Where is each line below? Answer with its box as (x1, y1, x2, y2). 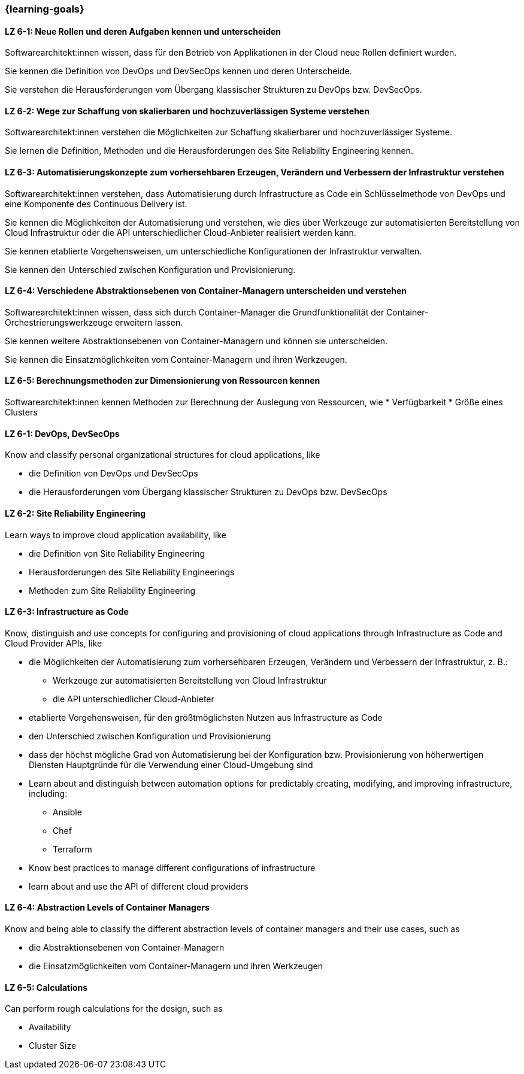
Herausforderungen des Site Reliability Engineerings (29, 566, 235, 577)
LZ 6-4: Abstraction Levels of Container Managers (5, 902, 210, 913)
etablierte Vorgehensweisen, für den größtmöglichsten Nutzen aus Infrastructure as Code (29, 712, 383, 723)
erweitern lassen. (115, 317, 183, 327)
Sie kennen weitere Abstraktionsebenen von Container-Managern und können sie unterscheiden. (5, 335, 387, 346)
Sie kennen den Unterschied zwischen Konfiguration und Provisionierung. (5, 264, 296, 275)
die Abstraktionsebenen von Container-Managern (29, 942, 225, 952)
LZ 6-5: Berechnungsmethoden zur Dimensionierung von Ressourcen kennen (5, 375, 320, 386)
